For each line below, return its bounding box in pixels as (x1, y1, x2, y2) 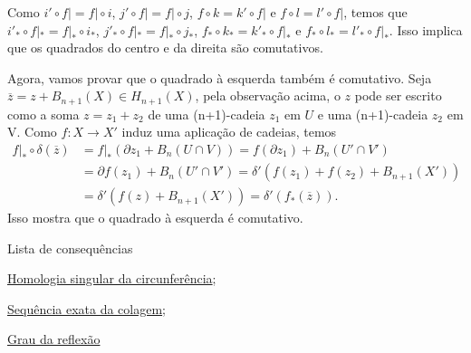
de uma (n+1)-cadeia (148, 104, 265, 123)
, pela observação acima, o (195, 86, 341, 105)
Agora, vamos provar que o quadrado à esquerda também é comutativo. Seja (7, 68, 432, 87)
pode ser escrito (354, 86, 442, 105)
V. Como (7, 122, 57, 141)
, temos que (343, 3, 408, 21)
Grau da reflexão (7, 329, 101, 348)
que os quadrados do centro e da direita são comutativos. (7, 38, 323, 57)
